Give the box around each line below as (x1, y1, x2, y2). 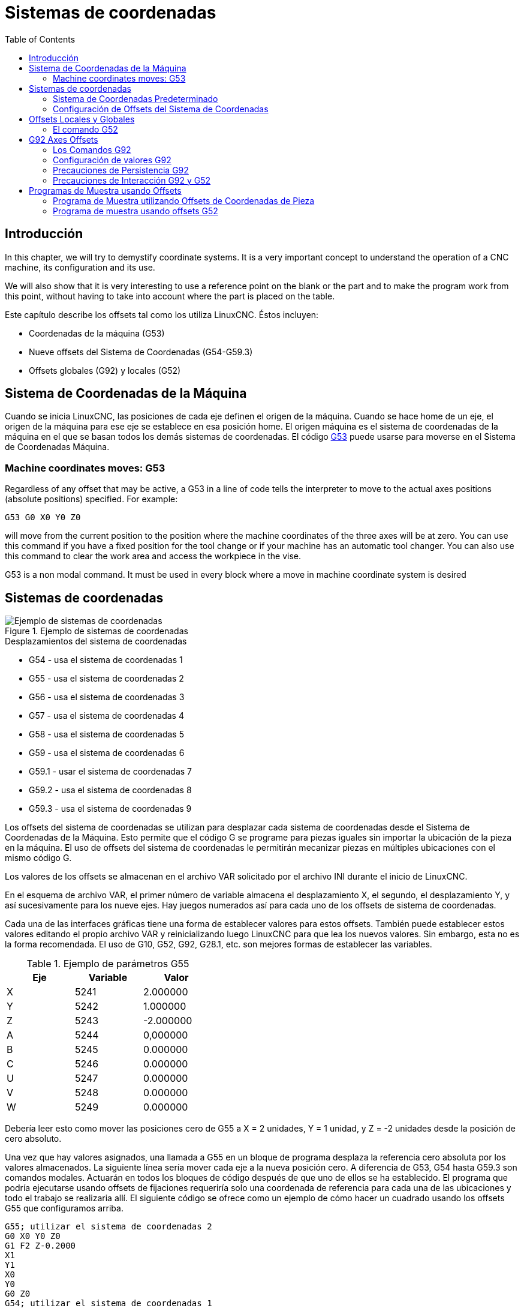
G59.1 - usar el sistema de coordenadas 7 (29, 766, 192, 777)
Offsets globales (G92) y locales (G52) (29, 365, 181, 376)
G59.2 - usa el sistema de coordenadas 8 (29, 785, 192, 796)
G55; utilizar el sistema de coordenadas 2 (5, 1222, 212, 1232)
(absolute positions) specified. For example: (5, 494, 178, 505)
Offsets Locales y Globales (29, 113, 135, 124)
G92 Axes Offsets (29, 134, 98, 145)
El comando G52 (53, 124, 118, 134)
